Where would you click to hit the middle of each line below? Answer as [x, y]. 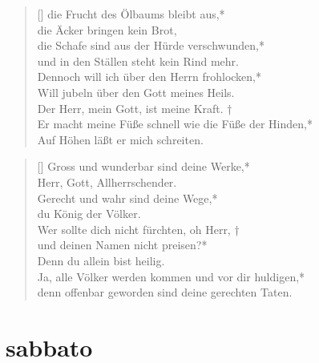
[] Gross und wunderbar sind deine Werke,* [143, 166]
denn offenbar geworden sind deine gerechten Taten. [165, 292]
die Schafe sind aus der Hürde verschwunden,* [151, 45]
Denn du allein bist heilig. [101, 260]
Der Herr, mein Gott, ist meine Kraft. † [135, 108]
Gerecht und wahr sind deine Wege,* [127, 198]
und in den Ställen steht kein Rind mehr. [138, 60]
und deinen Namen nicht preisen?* [122, 245]
